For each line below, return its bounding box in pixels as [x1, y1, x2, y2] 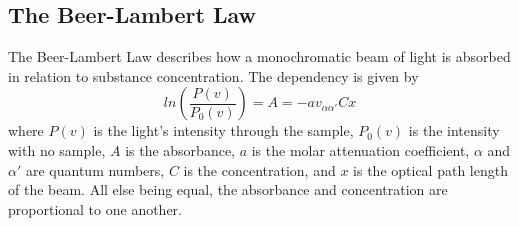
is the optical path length [353, 159, 508, 180]
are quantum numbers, [25, 159, 165, 180]
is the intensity [408, 120, 500, 141]
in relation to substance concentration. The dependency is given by [8, 65, 419, 86]
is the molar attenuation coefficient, [251, 139, 470, 160]
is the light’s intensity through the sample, [93, 120, 354, 141]
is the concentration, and [183, 159, 336, 180]
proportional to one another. [8, 198, 182, 219]
